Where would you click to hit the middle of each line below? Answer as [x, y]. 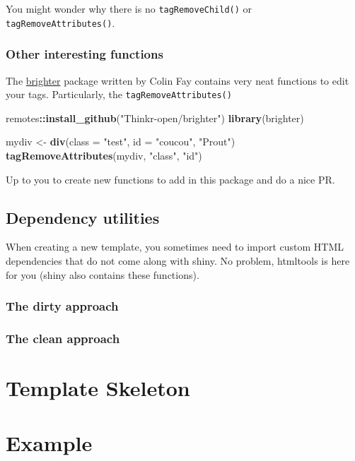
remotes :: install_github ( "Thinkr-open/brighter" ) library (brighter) [155, 118]
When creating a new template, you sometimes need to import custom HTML [175, 247]
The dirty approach [62, 306]
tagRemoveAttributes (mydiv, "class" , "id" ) [104, 155]
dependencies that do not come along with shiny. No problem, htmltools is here [178, 260]
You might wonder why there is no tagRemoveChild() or [129, 8]
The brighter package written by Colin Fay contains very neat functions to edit [177, 80]
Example [49, 443]
